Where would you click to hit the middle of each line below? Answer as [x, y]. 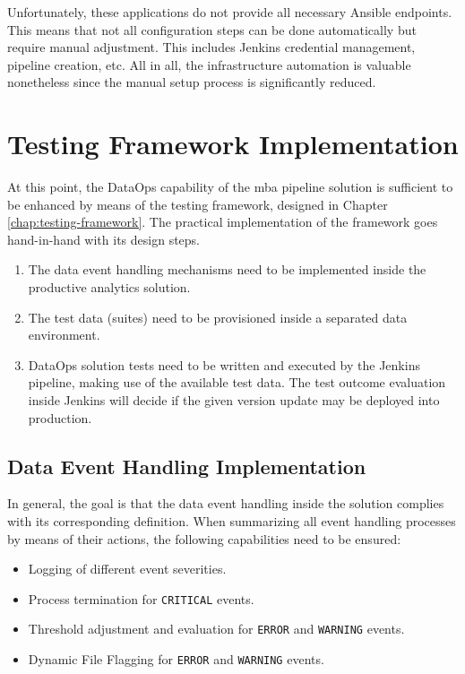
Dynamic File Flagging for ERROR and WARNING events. [176, 659]
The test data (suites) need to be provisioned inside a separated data [218, 317]
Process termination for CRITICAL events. [141, 598]
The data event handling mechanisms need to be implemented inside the [227, 269]
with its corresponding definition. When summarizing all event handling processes [232, 521]
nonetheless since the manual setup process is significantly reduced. [192, 82]
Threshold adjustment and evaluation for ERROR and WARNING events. [216, 629]
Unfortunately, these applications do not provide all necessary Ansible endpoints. [230, 12]
